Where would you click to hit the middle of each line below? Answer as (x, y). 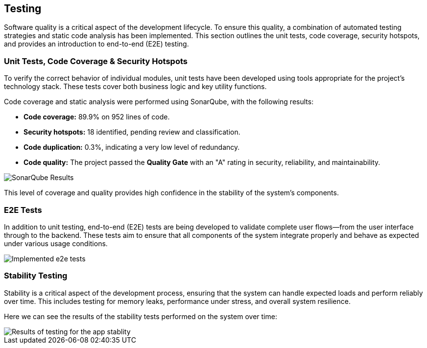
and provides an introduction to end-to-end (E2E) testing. (96, 44)
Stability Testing (36, 276)
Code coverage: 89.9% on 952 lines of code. (97, 117)
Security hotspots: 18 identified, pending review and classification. (132, 132)
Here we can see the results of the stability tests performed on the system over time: (141, 316)
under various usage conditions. (56, 243)
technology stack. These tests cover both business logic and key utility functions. (135, 87)
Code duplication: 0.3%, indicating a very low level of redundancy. (132, 147)
